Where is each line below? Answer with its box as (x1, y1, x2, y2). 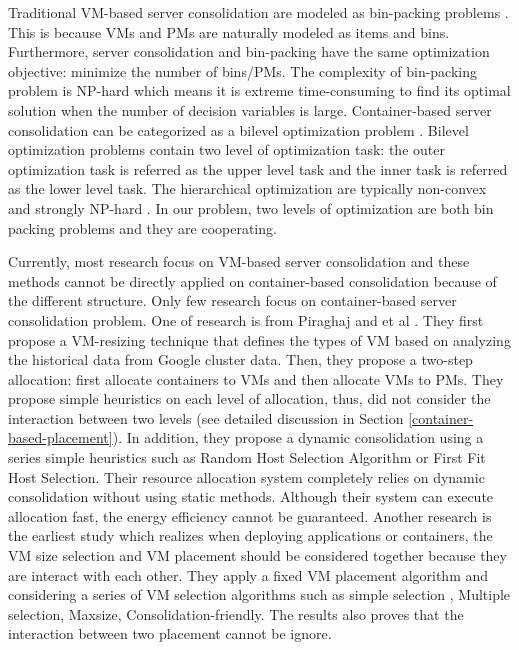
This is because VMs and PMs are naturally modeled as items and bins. (8, 21, 450, 42)
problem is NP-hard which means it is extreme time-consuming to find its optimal (8, 80, 511, 101)
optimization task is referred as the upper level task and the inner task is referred (8, 158, 508, 179)
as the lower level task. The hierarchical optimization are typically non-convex (8, 178, 487, 199)
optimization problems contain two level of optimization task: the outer (8, 139, 445, 160)
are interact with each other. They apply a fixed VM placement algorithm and (8, 564, 489, 585)
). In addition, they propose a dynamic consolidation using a (112, 427, 484, 448)
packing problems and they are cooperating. (8, 217, 277, 238)
